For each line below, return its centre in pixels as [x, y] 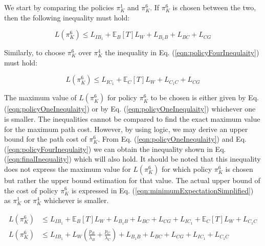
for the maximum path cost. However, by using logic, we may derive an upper [126, 129]
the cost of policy [31, 190]
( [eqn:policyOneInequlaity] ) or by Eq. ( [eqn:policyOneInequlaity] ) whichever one [130, 109]
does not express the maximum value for [68, 169]
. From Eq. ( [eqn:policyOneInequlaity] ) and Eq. [172, 139]
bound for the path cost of [46, 139]
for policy [122, 97]
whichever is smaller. [76, 200]
